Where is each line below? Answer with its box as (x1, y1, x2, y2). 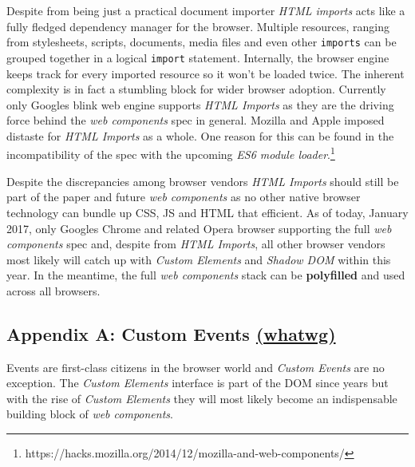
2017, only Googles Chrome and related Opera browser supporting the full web (6, 220, 392, 236)
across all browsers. (6, 282, 101, 299)
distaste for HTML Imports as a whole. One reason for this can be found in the (6, 127, 394, 144)
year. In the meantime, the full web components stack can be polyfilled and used (6, 267, 405, 283)
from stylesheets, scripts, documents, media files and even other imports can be (6, 34, 397, 50)
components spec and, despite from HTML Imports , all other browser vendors (6, 235, 385, 252)
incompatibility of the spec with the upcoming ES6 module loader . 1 (6, 144, 335, 163)
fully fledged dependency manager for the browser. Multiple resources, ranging (6, 18, 390, 34)
